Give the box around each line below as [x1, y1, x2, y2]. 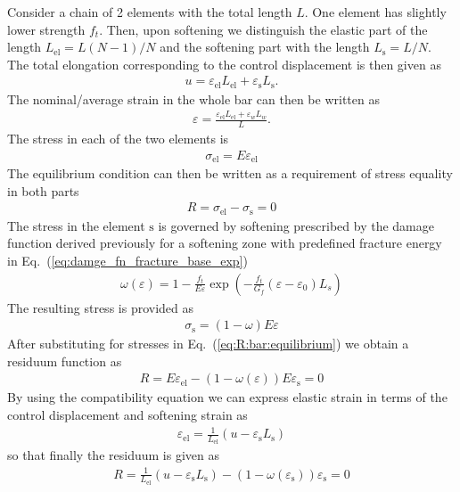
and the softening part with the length [160, 37, 370, 56]
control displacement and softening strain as [7, 406, 248, 424]
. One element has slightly [304, 3, 447, 20]
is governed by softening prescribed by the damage [158, 216, 434, 234]
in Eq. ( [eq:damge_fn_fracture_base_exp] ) [7, 250, 248, 269]
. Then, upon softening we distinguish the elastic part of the [99, 20, 428, 38]
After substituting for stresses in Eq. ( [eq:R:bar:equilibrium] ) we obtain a [7, 334, 409, 353]
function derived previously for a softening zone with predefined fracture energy [7, 234, 442, 252]
